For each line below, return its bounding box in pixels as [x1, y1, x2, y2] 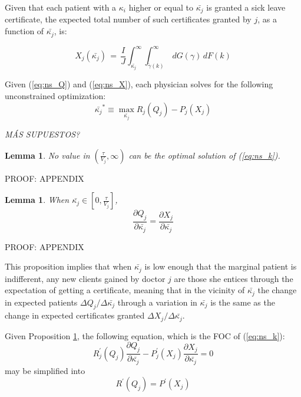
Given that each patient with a [5, 1, 117, 13]
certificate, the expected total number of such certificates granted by [5, 13, 252, 25]
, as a [257, 13, 277, 25]
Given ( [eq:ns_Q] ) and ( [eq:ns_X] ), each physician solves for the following [5, 78, 273, 90]
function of [5, 25, 44, 37]
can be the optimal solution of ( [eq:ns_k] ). [128, 149, 280, 161]
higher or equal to [128, 1, 194, 13]
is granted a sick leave [206, 1, 286, 13]
